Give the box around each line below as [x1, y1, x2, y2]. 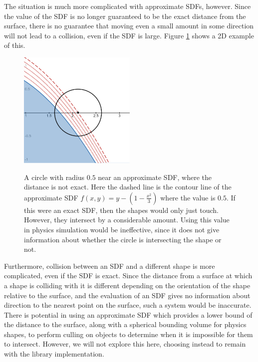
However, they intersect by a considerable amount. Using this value [24, 214, 230, 225]
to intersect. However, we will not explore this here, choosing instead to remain [4, 339, 246, 349]
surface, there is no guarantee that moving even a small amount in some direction [4, 20, 254, 31]
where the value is [160, 192, 216, 202]
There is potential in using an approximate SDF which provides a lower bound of [4, 309, 253, 320]
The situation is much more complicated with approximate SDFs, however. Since [4, 1, 251, 11]
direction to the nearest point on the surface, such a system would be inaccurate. [4, 300, 252, 310]
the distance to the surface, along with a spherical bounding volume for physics [4, 319, 247, 330]
